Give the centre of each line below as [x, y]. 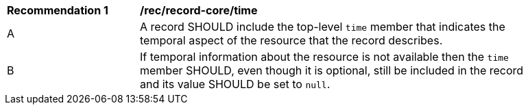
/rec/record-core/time [199, 10]
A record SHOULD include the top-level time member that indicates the [323, 27]
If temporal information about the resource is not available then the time [324, 57]
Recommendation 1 [58, 10]
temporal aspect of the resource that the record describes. [291, 40]
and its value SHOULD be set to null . [235, 84]
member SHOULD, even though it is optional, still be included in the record [332, 70]
